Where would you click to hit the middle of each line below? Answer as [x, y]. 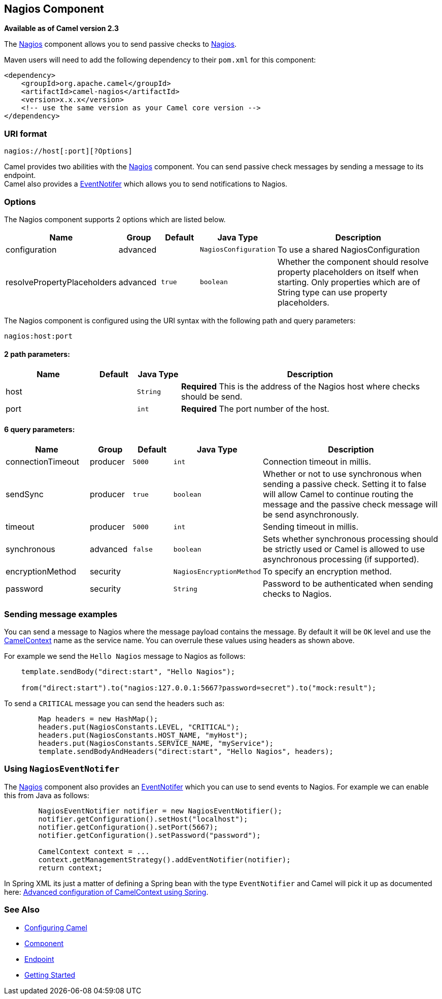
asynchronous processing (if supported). [341, 559]
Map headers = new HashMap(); [98, 719]
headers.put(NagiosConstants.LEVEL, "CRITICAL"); [139, 727]
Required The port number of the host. [255, 409]
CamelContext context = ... [94, 851]
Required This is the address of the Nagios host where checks [301, 387]
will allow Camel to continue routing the [338, 494]
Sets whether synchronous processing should [351, 539]
